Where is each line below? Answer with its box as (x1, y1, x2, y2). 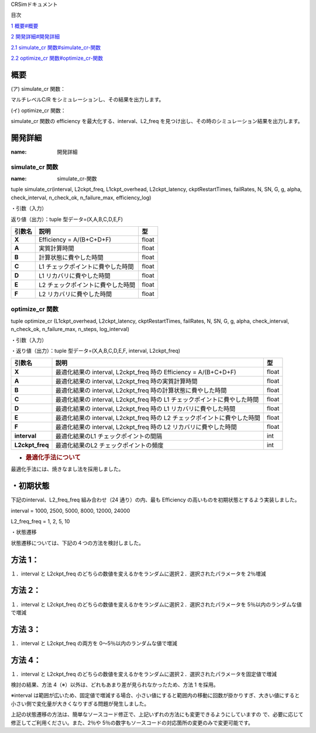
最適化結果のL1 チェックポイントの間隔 (55, 432, 163, 441)
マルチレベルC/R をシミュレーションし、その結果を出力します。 (11, 96, 164, 103)
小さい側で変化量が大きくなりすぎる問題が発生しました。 (11, 700, 149, 707)
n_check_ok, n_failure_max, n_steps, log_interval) (11, 326, 130, 333)
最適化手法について (25, 454, 81, 462)
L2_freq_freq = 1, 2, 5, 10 (11, 517, 70, 524)
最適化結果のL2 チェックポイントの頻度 (55, 441, 164, 449)
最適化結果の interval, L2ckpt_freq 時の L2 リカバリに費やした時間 (55, 423, 237, 431)
